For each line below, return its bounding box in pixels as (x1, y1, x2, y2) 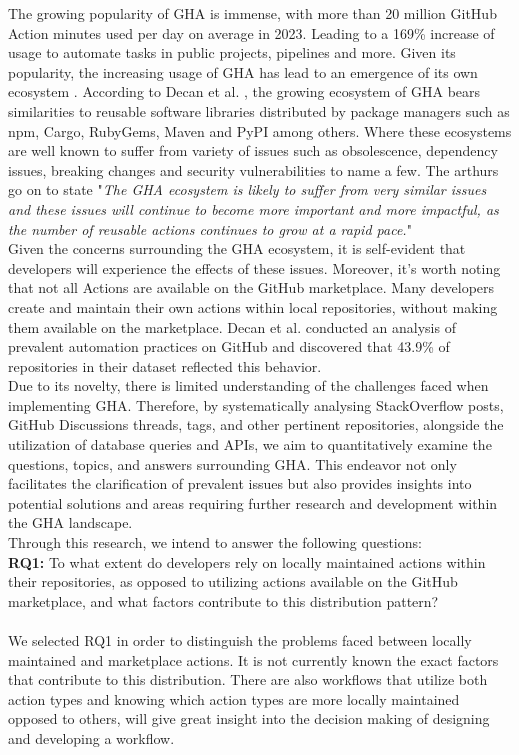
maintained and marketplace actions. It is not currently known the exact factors (8, 649, 499, 670)
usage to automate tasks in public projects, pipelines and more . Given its (8, 42, 456, 63)
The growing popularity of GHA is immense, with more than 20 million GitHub (8, 3, 497, 23)
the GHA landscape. (8, 512, 133, 533)
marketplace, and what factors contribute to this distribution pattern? (8, 590, 439, 611)
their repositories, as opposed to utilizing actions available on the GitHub (8, 571, 458, 592)
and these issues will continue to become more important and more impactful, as (8, 198, 499, 219)
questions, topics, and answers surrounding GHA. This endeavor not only (8, 453, 457, 474)
